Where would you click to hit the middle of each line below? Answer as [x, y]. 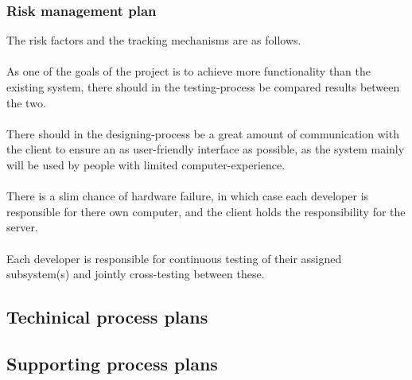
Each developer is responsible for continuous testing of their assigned [174, 258]
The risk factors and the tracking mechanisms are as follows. [154, 40]
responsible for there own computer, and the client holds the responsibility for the [206, 211]
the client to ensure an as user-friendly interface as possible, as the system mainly [206, 149]
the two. [26, 102]
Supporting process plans [112, 363]
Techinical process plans [107, 317]
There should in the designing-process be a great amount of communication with [203, 133]
